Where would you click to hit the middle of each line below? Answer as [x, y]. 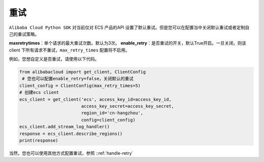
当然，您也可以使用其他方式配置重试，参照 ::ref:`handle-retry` [71, 153]
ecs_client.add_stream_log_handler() [65, 127]
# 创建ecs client [39, 93]
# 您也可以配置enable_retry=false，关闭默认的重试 [78, 79]
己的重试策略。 [24, 34]
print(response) [39, 140]
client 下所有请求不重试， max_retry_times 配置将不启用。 [69, 50]
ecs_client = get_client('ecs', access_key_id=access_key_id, [95, 99]
